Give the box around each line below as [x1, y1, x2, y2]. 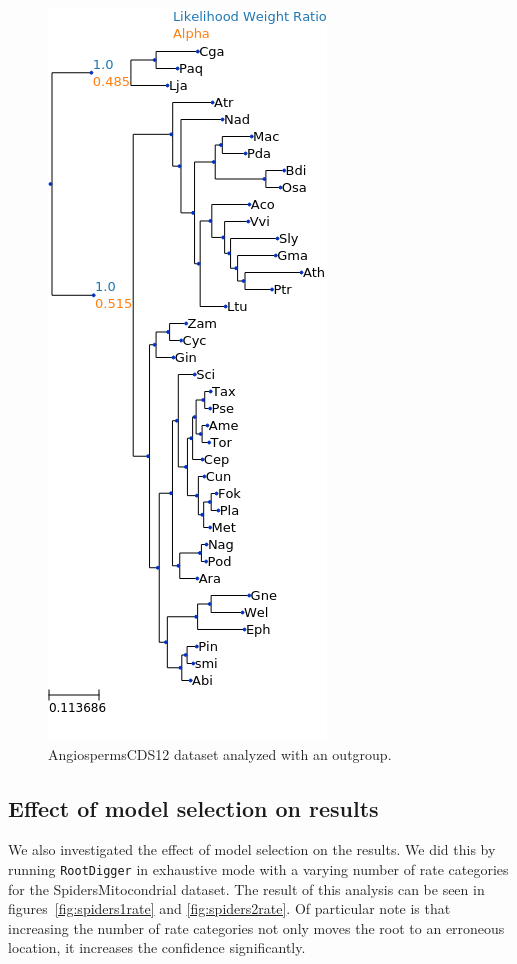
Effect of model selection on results [8, 792, 379, 823]
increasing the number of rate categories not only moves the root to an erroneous [8, 917, 505, 938]
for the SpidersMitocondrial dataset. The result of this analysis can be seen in [8, 878, 485, 899]
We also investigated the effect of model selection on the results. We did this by [8, 839, 496, 860]
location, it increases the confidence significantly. [8, 937, 306, 958]
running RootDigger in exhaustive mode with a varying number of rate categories [8, 858, 509, 879]
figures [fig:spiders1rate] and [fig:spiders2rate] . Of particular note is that [8, 898, 451, 919]
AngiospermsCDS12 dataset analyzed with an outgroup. [48, 743, 392, 764]
